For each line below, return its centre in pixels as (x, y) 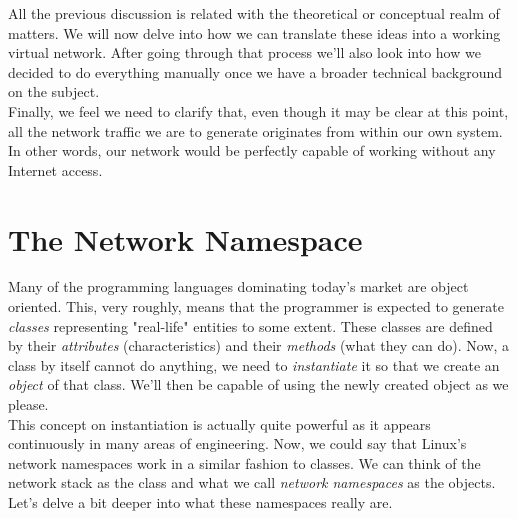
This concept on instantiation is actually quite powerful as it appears (219, 423)
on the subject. (54, 91)
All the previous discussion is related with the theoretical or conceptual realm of (254, 13)
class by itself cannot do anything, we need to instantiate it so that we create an (254, 364)
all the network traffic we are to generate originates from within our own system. (255, 130)
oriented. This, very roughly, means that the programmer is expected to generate (256, 306)
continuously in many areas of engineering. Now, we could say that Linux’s (237, 443)
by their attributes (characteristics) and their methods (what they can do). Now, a (259, 345)
